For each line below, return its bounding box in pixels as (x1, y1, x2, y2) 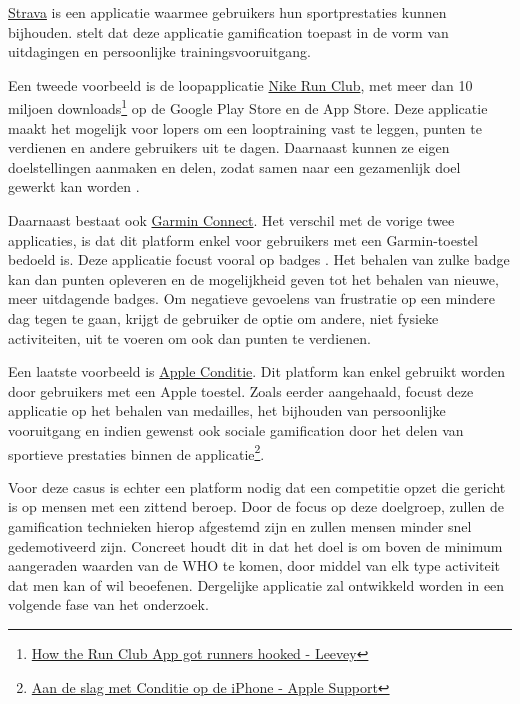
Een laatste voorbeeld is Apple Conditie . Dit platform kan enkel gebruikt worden (8, 361, 505, 382)
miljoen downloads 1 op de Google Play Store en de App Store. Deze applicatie (8, 95, 488, 119)
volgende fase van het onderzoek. (8, 594, 209, 615)
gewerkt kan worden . (8, 176, 140, 197)
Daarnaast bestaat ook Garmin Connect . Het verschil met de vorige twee (8, 210, 455, 230)
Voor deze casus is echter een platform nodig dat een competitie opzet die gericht (8, 476, 506, 497)
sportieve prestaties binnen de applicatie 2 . (8, 440, 265, 464)
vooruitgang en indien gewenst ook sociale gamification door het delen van (8, 419, 464, 440)
